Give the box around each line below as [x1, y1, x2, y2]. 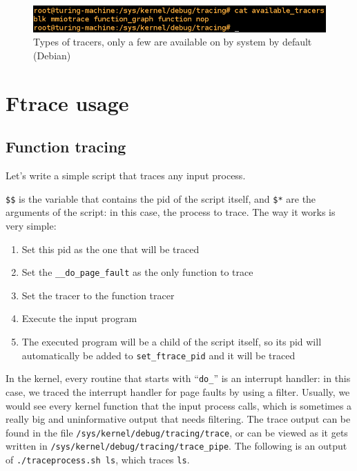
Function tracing [6, 136, 126, 157]
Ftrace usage [6, 88, 129, 117]
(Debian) [33, 48, 71, 63]
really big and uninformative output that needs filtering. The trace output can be [6, 412, 351, 426]
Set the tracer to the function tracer [21, 288, 175, 302]
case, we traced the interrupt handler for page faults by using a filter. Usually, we [6, 384, 350, 399]
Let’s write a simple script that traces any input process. [6, 168, 246, 183]
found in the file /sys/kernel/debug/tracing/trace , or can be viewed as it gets [6, 425, 348, 439]
